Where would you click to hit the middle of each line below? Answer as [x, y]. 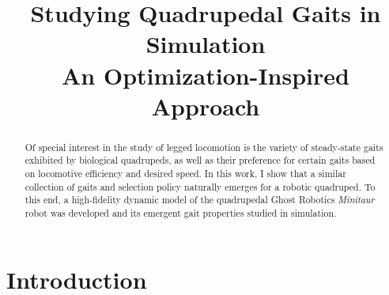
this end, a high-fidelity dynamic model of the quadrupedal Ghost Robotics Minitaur [200, 200]
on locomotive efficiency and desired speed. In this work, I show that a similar [185, 174]
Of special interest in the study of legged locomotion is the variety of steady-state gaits [204, 147]
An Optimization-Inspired [206, 75]
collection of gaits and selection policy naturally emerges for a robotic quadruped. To [200, 186]
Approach [206, 106]
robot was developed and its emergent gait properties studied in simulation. [181, 213]
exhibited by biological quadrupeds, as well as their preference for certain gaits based [200, 160]
